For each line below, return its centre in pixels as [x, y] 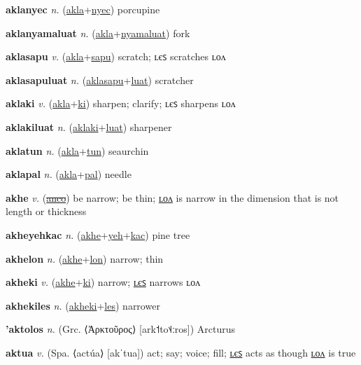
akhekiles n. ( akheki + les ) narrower [83, 305]
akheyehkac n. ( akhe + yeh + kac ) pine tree [98, 234]
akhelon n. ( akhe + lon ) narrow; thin [85, 258]
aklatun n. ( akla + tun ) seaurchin [77, 150]
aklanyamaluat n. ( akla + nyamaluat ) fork [98, 33]
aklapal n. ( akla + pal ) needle [69, 174]
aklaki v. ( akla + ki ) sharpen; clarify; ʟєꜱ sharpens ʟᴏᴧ [121, 103]
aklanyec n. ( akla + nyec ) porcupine [83, 9]
